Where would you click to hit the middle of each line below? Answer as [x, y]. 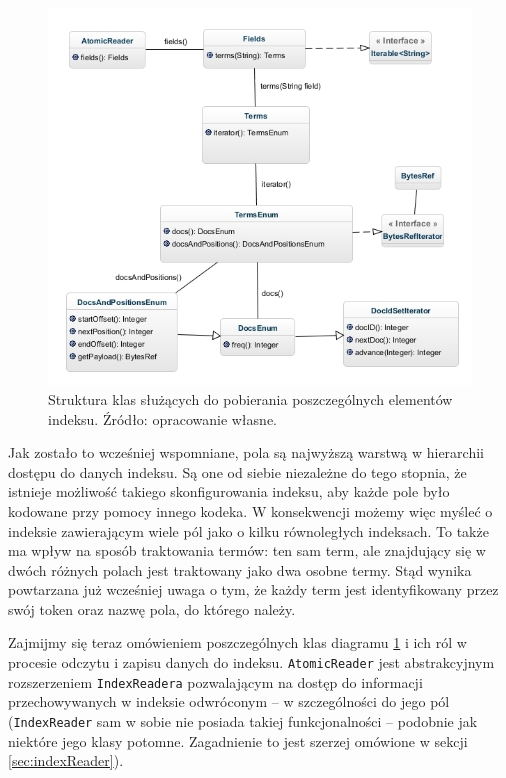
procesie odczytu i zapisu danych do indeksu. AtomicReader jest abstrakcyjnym [251, 662]
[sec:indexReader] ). [66, 760]
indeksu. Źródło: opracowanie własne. [162, 418]
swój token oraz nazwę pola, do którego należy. [152, 608]
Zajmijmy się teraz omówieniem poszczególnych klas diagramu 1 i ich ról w [237, 642]
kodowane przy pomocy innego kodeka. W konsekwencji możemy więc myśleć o [250, 510]
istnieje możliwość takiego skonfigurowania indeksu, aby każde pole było [229, 491]
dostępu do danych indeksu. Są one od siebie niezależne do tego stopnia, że [237, 471]
